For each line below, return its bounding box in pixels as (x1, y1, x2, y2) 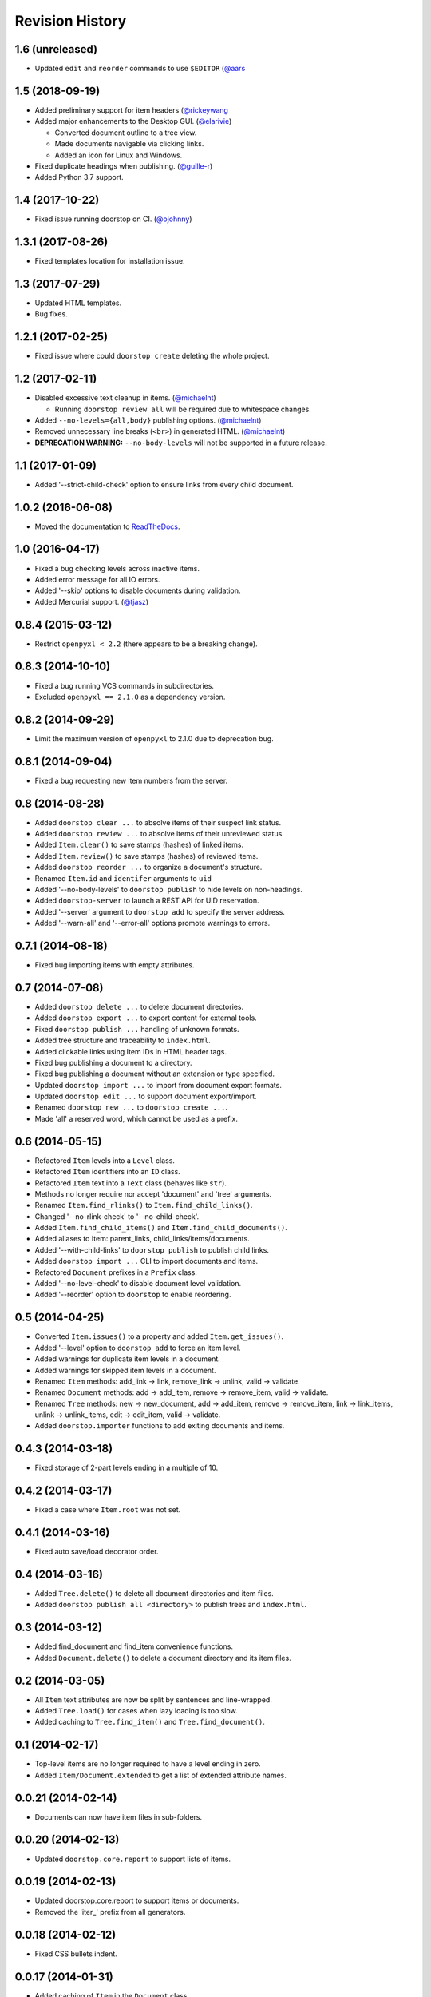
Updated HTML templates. (34, 298, 122, 308)
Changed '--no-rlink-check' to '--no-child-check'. (34, 1211, 200, 1221)
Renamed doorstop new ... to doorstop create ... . (34, 1102, 227, 1112)
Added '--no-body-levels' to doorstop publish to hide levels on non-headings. (34, 884, 303, 894)
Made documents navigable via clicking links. (54, 139, 204, 149)
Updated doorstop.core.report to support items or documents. (34, 1896, 239, 1905)
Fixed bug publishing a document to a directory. (34, 1058, 192, 1067)
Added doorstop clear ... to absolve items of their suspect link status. (34, 817, 282, 827)
